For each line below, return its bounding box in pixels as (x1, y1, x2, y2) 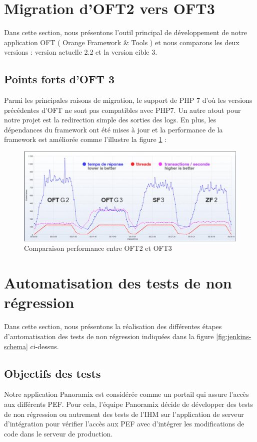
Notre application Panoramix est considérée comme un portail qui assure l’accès (4, 389, 249, 399)
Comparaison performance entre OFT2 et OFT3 (24, 243, 172, 253)
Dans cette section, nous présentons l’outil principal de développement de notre (4, 27, 247, 38)
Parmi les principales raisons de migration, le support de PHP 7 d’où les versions (4, 95, 252, 105)
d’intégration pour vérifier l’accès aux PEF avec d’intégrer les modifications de (4, 418, 244, 429)
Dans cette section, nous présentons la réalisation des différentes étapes (4, 321, 222, 332)
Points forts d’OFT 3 (4, 71, 115, 87)
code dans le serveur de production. (4, 428, 113, 438)
